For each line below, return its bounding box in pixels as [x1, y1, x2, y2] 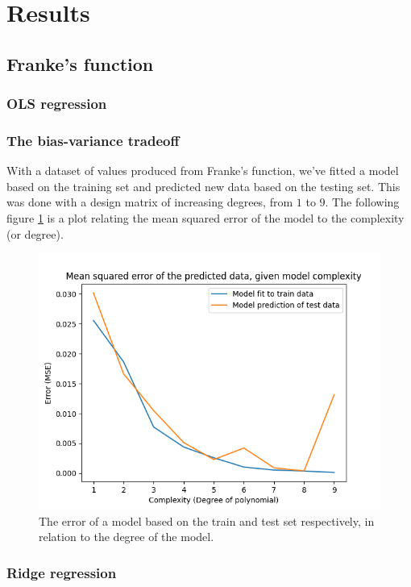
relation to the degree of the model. [39, 528, 214, 545]
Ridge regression [6, 562, 117, 582]
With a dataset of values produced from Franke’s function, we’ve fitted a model [6, 162, 399, 179]
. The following [325, 194, 400, 210]
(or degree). [6, 225, 64, 242]
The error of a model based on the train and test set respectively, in [39, 512, 375, 529]
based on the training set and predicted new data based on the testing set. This [6, 177, 401, 194]
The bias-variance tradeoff [6, 130, 180, 150]
